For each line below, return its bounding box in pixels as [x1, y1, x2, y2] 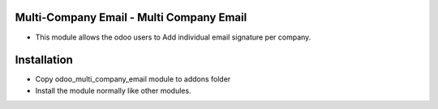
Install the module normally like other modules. [35, 86, 191, 95]
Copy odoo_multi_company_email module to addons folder [35, 74, 231, 84]
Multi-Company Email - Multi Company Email [15, 10, 247, 24]
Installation [15, 53, 73, 67]
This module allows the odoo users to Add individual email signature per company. [35, 32, 311, 42]
